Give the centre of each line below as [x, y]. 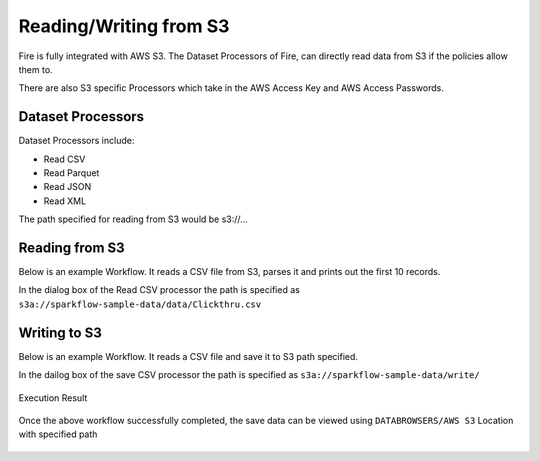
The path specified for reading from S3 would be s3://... [133, 219]
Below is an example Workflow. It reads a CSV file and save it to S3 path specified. [188, 356]
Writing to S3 [60, 332]
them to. [36, 69]
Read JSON [67, 187]
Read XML [65, 201]
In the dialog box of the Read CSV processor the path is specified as [159, 290]
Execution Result [53, 397]
